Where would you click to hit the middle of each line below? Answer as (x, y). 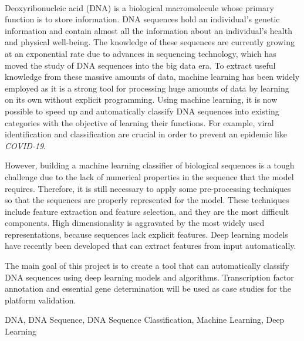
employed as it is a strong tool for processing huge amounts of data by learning (147, 88)
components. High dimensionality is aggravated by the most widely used (135, 223)
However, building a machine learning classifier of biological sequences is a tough (150, 165)
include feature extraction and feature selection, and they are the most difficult (147, 211)
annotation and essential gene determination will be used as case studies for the (148, 288)
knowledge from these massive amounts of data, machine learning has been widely (152, 77)
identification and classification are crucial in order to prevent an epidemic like (146, 134)
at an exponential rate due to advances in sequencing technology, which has (141, 53)
